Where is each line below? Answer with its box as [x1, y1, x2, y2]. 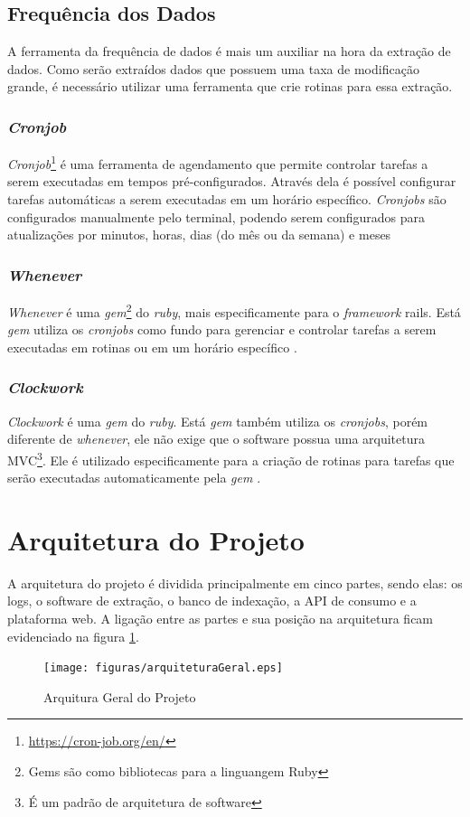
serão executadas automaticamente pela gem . [7, 468, 261, 487]
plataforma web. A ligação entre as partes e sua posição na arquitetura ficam [7, 609, 434, 628]
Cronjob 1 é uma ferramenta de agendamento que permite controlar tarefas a [7, 152, 428, 173]
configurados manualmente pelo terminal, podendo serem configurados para [7, 207, 426, 226]
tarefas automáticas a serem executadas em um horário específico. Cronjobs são [7, 190, 446, 209]
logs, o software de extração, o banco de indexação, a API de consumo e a [7, 591, 417, 610]
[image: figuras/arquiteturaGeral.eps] [43, 662, 283, 675]
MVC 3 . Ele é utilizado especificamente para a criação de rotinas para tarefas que [7, 447, 455, 469]
